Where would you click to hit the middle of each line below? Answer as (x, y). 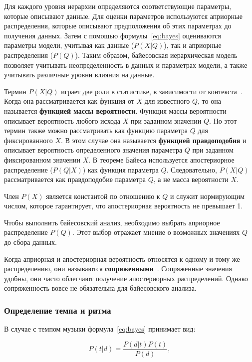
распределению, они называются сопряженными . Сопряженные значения (118, 269)
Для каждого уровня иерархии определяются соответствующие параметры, (118, 6)
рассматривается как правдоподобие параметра (75, 179)
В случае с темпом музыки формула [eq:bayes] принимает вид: (100, 329)
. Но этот (223, 120)
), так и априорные (193, 45)
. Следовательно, (192, 169)
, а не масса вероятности (191, 179)
